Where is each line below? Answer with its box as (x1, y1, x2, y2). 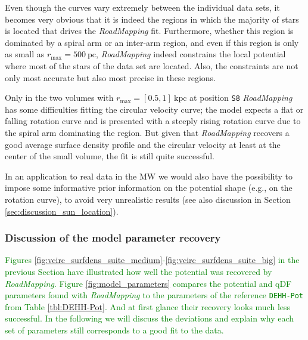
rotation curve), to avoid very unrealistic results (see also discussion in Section (5, 193, 291, 205)
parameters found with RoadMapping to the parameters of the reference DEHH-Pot (5, 289, 304, 301)
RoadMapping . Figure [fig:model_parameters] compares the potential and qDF (5, 277, 292, 289)
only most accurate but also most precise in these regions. (5, 71, 216, 84)
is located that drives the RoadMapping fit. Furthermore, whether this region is (5, 24, 294, 37)
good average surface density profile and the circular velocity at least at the (5, 138, 281, 150)
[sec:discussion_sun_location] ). (5, 205, 119, 217)
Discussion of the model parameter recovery (5, 230, 221, 245)
